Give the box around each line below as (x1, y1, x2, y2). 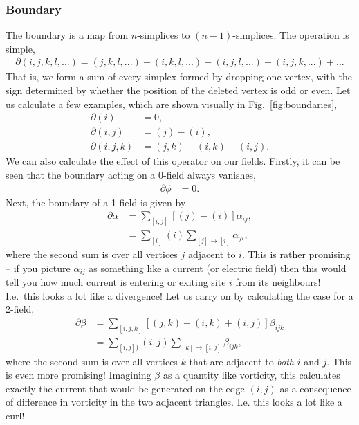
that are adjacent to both (189, 354, 294, 368)
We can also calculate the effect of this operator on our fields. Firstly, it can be (6, 154, 340, 168)
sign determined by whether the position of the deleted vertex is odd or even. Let (6, 83, 351, 98)
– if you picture (6, 260, 71, 275)
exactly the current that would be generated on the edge (6, 381, 245, 395)
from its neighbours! (235, 274, 321, 289)
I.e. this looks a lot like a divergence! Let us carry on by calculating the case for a (6, 288, 353, 302)
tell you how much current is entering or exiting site (6, 274, 226, 289)
